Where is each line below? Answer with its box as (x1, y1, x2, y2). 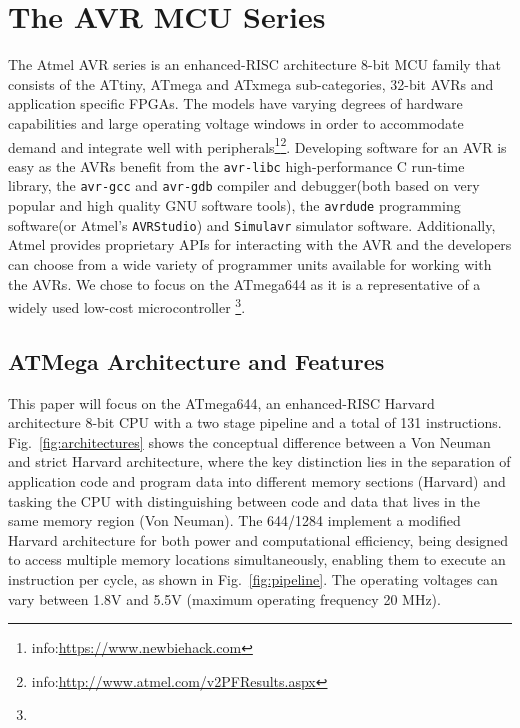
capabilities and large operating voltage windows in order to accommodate (8, 112, 464, 133)
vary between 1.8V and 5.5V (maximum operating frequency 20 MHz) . (8, 588, 441, 609)
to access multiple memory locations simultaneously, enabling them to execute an (8, 549, 506, 570)
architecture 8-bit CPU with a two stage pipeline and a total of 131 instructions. (8, 412, 502, 433)
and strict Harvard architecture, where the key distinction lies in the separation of (8, 451, 511, 472)
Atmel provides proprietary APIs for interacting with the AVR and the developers (8, 234, 512, 255)
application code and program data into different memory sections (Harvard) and (8, 470, 506, 491)
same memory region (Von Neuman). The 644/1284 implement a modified (8, 510, 461, 531)
